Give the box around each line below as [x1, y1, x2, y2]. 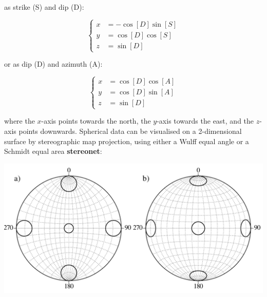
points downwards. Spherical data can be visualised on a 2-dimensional [18, 125, 242, 136]
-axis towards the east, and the [157, 115, 254, 126]
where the [4, 115, 35, 126]
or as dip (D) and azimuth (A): [4, 58, 103, 69]
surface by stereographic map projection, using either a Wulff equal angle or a [4, 135, 249, 146]
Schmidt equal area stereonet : [4, 146, 102, 156]
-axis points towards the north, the [41, 115, 151, 126]
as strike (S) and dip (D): [4, 2, 84, 12]
